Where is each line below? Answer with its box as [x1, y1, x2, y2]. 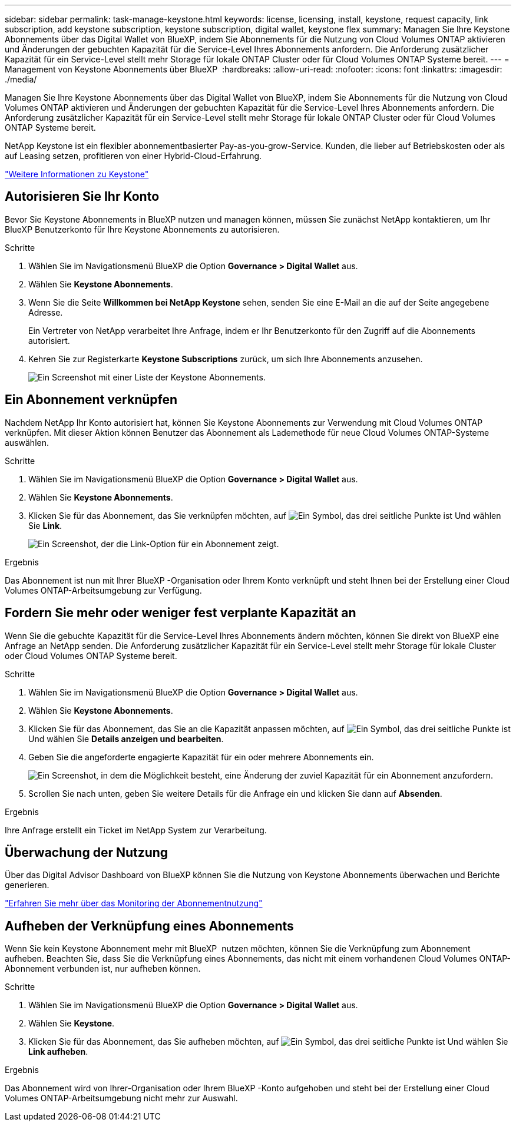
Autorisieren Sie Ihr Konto [5, 189, 160, 204]
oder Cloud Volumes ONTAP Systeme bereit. [5, 650, 177, 661]
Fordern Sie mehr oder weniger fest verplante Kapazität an [5, 605, 356, 621]
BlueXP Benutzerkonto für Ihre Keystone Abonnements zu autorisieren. [5, 224, 280, 234]
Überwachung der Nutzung [5, 845, 168, 860]
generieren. [5, 880, 49, 890]
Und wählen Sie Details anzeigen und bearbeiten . [28, 733, 224, 744]
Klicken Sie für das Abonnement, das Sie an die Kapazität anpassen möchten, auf [28, 723, 345, 734]
